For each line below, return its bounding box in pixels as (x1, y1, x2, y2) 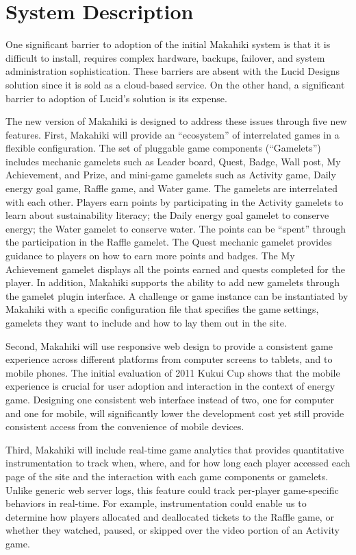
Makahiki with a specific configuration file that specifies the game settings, (5, 302, 319, 316)
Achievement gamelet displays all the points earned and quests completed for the (5, 261, 345, 276)
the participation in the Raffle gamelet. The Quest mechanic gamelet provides (5, 235, 332, 249)
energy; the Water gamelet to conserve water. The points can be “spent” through (5, 221, 346, 235)
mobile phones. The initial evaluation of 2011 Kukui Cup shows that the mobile (5, 365, 340, 379)
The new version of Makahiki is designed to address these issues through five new (5, 114, 347, 128)
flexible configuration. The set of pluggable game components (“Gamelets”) (5, 141, 321, 155)
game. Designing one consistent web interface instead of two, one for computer (5, 392, 335, 406)
